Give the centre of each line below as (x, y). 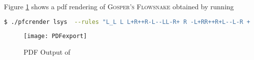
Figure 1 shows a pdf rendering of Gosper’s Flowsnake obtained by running (119, 6)
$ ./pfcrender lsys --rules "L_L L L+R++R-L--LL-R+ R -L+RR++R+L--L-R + (127, 22)
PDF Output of (47, 52)
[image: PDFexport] (55, 36)
